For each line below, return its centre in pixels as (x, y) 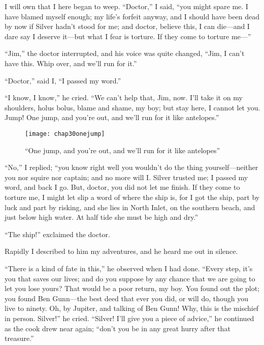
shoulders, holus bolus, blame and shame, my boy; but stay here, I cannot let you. (133, 107)
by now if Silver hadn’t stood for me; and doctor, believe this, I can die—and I (127, 26)
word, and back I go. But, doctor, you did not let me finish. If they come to (122, 187)
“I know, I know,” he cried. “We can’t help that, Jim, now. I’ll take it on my (124, 97)
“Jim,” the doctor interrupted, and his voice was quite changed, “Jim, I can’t (125, 53)
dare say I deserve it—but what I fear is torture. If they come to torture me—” (128, 36)
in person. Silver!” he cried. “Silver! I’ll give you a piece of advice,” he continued (129, 318)
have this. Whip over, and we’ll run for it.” (71, 63)
